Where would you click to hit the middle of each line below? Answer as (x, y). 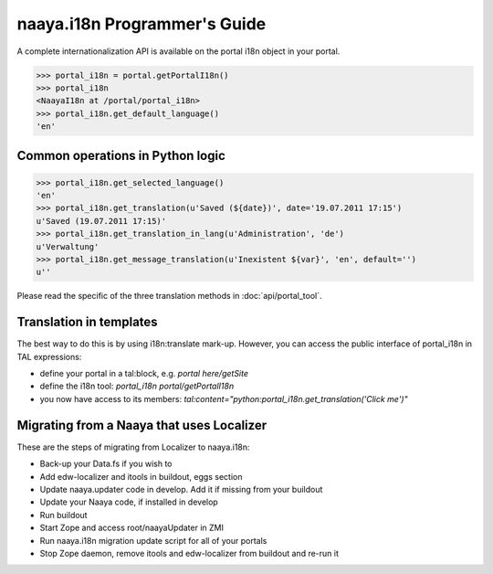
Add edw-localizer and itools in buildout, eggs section (141, 476)
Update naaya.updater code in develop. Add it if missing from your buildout (181, 489)
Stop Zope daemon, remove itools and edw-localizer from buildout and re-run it (189, 553)
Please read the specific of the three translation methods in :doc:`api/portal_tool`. (170, 296)
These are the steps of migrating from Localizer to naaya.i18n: (133, 447)
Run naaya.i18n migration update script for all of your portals (153, 540)
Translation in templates (88, 322)
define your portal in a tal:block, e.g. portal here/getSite (144, 374)
